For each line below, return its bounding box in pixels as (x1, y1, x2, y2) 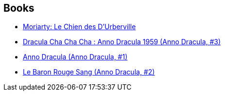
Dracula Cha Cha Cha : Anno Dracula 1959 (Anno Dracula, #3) (23, 38, 221, 46)
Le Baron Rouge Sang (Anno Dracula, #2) (23, 68, 155, 76)
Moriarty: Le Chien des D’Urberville (23, 22, 136, 31)
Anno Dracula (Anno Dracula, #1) (23, 53, 128, 61)
